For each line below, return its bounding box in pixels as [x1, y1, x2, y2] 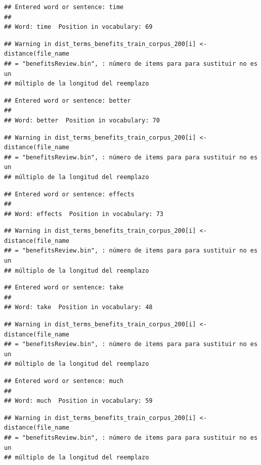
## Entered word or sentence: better [4, 97, 131, 104]
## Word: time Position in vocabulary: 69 [4, 23, 153, 31]
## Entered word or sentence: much [4, 377, 124, 385]
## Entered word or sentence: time [4, 4, 124, 11]
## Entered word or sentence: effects [4, 190, 135, 198]
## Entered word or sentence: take [4, 284, 124, 291]
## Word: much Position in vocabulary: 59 [4, 397, 153, 405]
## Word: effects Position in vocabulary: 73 [4, 210, 163, 218]
